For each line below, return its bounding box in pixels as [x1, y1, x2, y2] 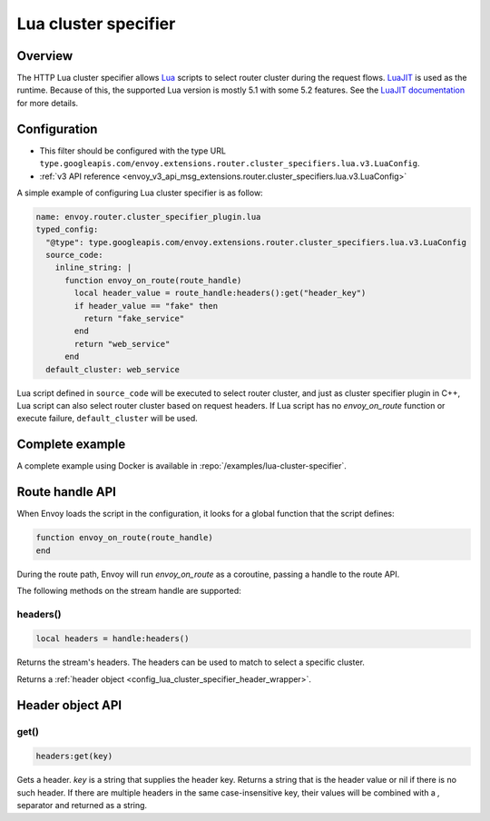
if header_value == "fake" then [73, 301, 218, 311]
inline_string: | [54, 262, 132, 272]
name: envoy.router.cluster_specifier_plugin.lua [35, 212, 261, 222]
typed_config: [35, 224, 99, 235]
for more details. [16, 97, 79, 108]
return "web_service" [73, 339, 171, 349]
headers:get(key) [35, 751, 113, 762]
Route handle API [16, 484, 117, 500]
